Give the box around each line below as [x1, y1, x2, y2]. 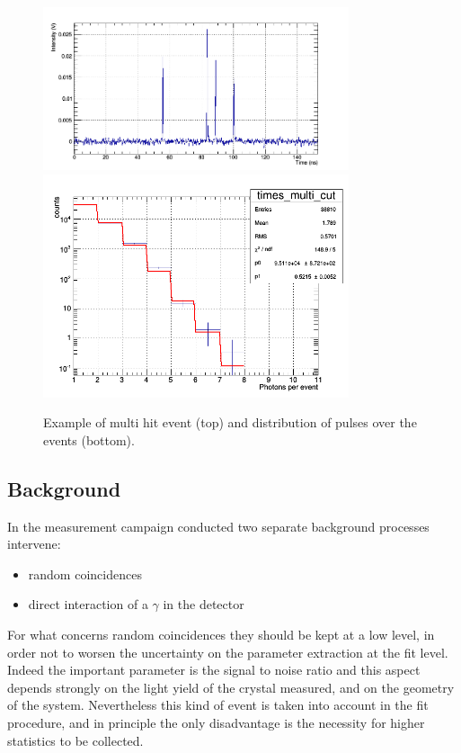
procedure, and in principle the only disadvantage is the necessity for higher [7, 713, 425, 731]
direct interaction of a [28, 595, 148, 614]
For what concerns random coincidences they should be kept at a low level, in [7, 624, 435, 643]
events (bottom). [43, 430, 135, 449]
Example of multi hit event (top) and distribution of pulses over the [43, 413, 417, 432]
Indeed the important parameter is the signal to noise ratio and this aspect [7, 660, 421, 679]
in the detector [163, 595, 244, 614]
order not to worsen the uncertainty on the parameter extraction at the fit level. [7, 642, 448, 661]
